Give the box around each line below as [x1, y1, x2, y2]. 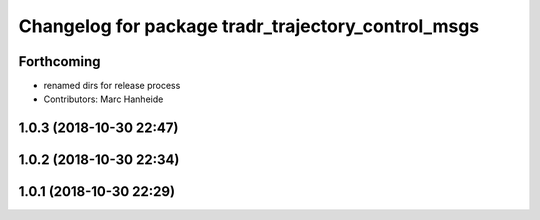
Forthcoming [18, 53, 101, 70]
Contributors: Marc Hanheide [43, 93, 164, 105]
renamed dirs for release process [43, 80, 181, 92]
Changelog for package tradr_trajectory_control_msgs [18, 15, 480, 37]
